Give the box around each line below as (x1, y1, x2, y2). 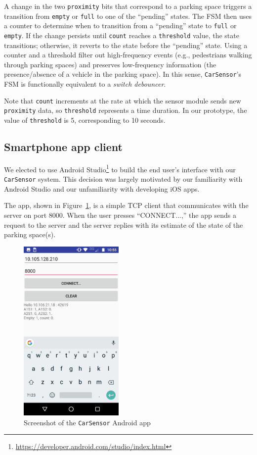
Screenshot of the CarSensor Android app (24, 417, 151, 427)
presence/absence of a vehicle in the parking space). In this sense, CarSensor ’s (4, 69, 241, 79)
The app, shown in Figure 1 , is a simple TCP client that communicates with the (4, 200, 249, 210)
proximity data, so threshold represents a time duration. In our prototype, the (4, 105, 247, 115)
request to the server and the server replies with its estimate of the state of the (4, 219, 243, 230)
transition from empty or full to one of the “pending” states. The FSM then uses (4, 10, 252, 21)
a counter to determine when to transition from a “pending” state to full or (4, 20, 237, 31)
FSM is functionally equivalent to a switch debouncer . (4, 79, 166, 89)
